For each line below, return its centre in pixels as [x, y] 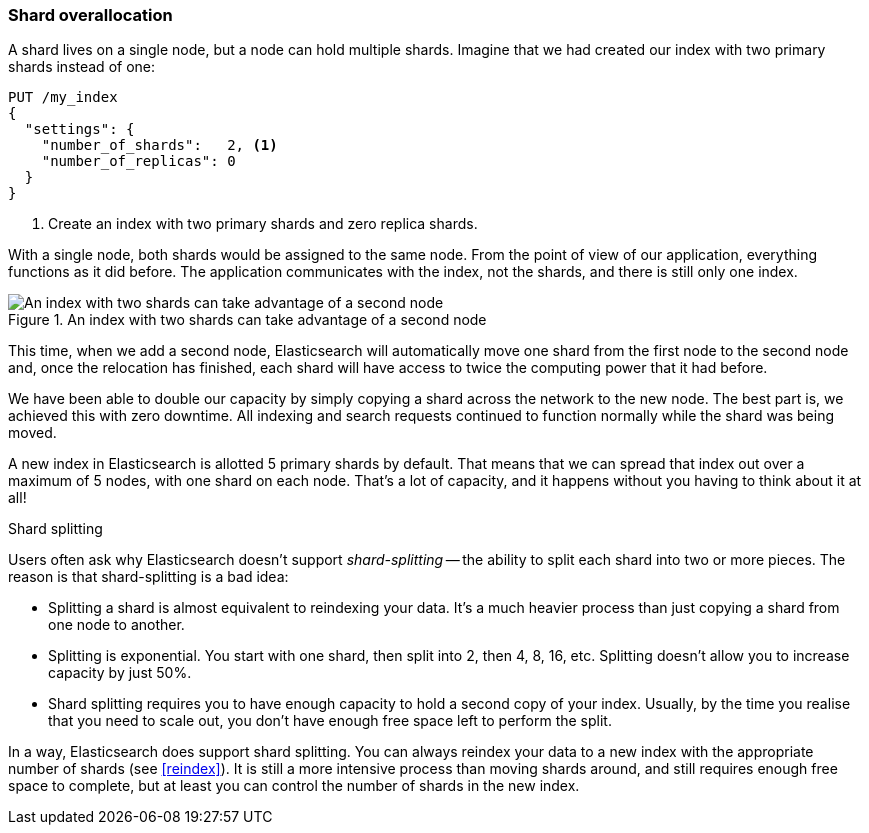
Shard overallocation [90, 15]
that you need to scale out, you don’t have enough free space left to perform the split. [330, 721]
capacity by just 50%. [120, 673]
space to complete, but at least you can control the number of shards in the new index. [294, 786]
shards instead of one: [82, 67]
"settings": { [79, 129]
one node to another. [116, 625]
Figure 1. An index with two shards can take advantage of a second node [247, 320]
